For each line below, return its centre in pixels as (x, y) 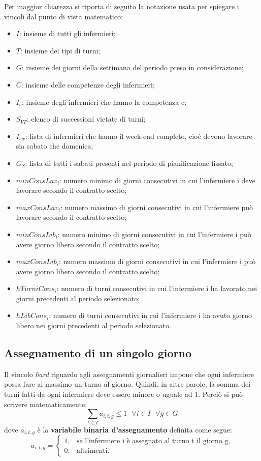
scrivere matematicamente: (46, 404)
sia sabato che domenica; (55, 146)
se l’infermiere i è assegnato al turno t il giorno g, (153, 441)
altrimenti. (93, 451)
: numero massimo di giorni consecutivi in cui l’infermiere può (157, 207)
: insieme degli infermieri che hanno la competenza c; (104, 102)
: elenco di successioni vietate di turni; (86, 119)
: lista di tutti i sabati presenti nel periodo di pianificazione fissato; (129, 163)
